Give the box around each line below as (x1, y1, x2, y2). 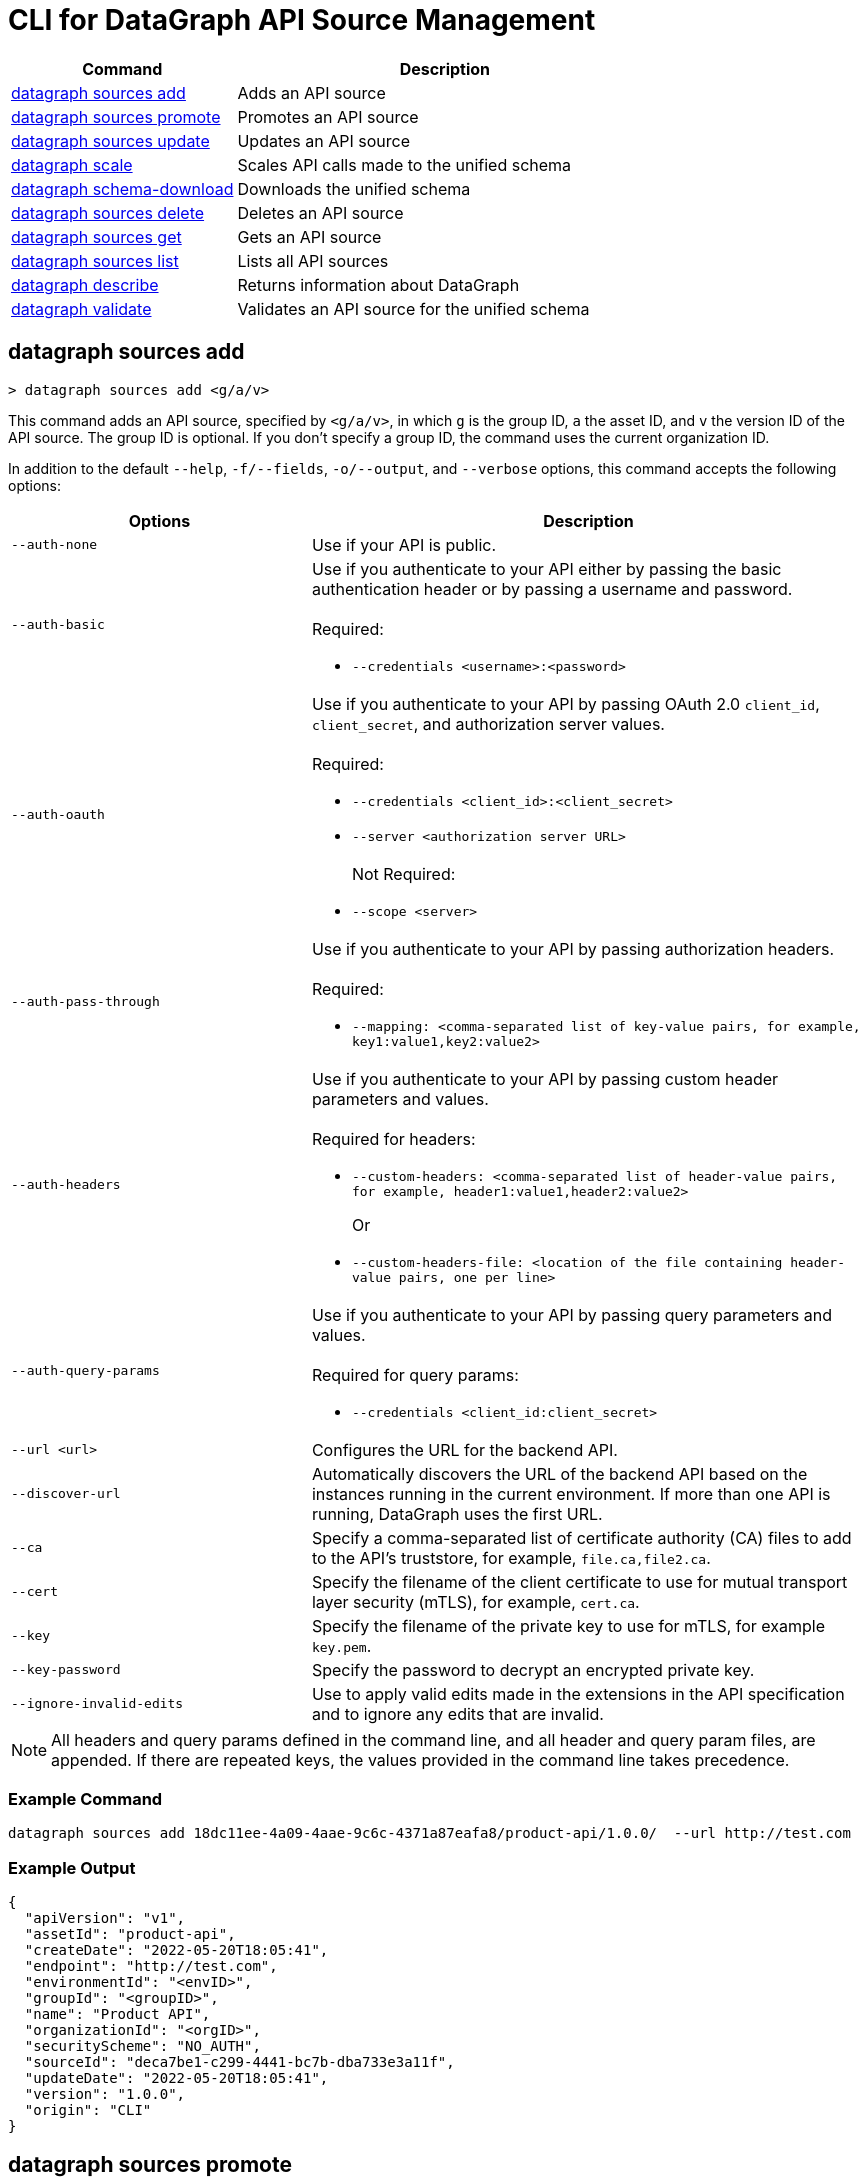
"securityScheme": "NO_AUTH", (24, 2038, 261, 2055)
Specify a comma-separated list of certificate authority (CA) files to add (311, 1527, 852, 1548)
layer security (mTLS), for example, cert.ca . (311, 1591, 640, 1612)
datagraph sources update (11, 130, 210, 151)
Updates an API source (237, 130, 410, 151)
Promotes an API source (237, 106, 419, 127)
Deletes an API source (237, 202, 404, 223)
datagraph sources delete (11, 202, 205, 223)
